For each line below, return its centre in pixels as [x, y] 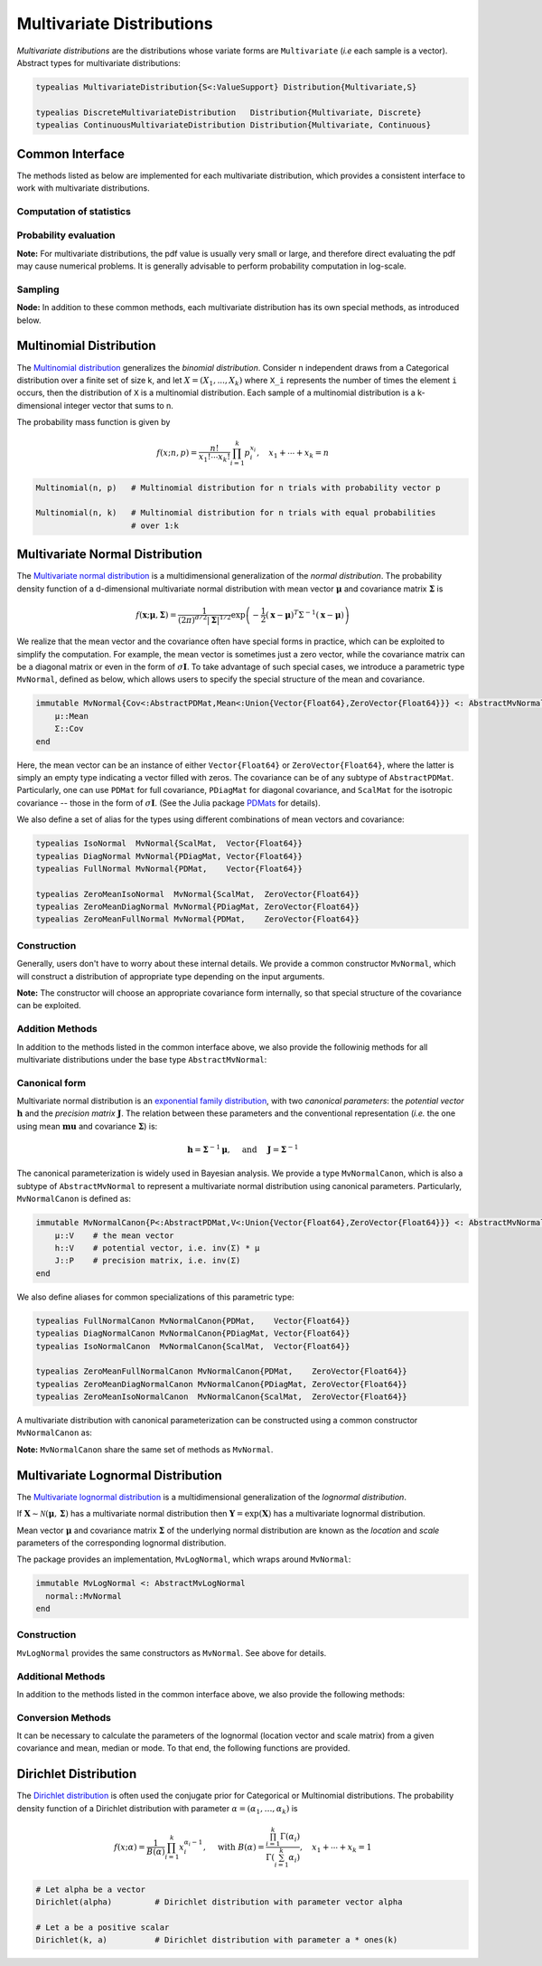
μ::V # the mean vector [115, 1235]
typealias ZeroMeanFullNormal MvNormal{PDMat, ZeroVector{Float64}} [198, 919]
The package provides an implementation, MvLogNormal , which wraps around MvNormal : [184, 1559]
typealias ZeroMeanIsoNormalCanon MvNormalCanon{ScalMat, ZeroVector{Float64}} [222, 1397]
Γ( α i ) [290, 1838]
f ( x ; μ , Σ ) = [156, 614]
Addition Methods [57, 1029]
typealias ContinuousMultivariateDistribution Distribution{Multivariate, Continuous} [234, 125]
